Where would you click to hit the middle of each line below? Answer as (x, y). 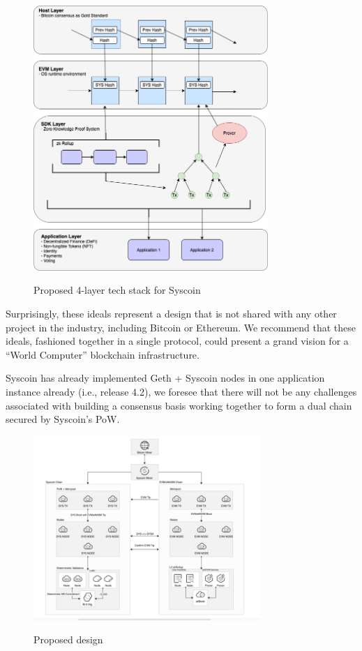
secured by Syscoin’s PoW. (63, 419)
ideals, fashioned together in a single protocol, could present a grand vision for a (177, 341)
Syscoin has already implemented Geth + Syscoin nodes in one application (165, 378)
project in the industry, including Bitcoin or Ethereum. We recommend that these (181, 327)
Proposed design (68, 639)
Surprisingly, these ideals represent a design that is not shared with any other (171, 314)
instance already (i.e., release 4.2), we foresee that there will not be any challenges (181, 391)
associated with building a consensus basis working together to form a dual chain (179, 405)
